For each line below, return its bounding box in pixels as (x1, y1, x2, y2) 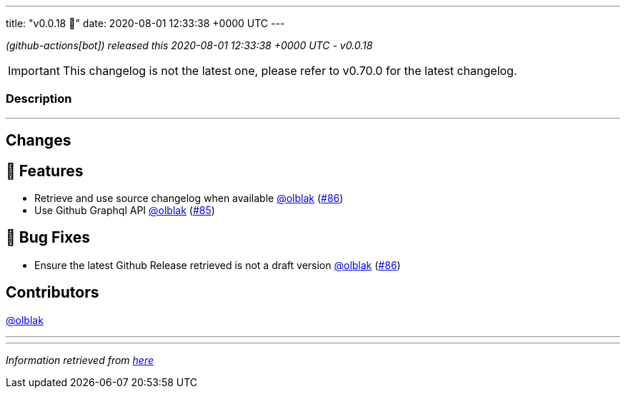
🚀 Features (6, 161, 84, 180)
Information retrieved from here (6, 353, 154, 366)
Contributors (6, 283, 99, 302)
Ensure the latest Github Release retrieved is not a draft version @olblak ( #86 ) (34, 258, 401, 271)
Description (6, 91, 72, 106)
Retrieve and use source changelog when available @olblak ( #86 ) (34, 192, 344, 205)
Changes (6, 131, 71, 150)
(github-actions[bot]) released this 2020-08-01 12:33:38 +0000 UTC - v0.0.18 (6, 39, 373, 51)
